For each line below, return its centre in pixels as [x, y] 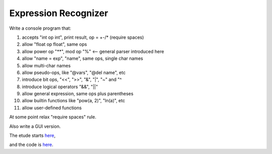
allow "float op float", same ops [54, 44]
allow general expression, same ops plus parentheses [78, 94]
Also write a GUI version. [35, 126]
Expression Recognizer [59, 13]
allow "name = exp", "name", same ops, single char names [83, 58]
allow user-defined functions [52, 108]
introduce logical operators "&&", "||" [60, 87]
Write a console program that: [40, 28]
